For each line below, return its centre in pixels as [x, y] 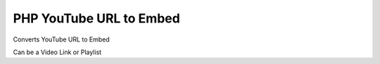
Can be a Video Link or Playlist [57, 52]
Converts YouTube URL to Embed [62, 39]
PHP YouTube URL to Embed [97, 18]
